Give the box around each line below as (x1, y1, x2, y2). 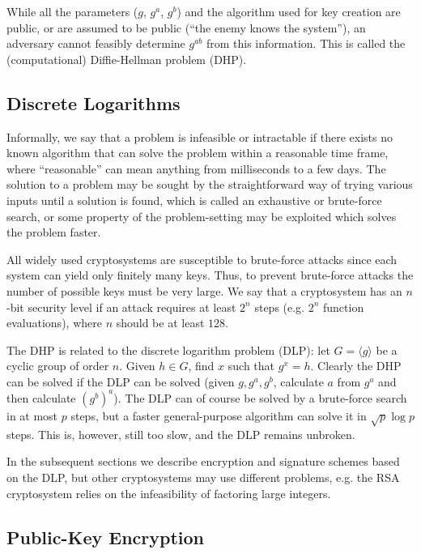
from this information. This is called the (206, 35, 406, 52)
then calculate (6, 389, 76, 406)
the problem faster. (6, 224, 101, 241)
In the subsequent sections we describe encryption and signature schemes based (6, 453, 400, 470)
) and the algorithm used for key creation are (176, 3, 401, 19)
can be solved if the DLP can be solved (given (6, 373, 235, 390)
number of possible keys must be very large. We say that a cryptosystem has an (6, 282, 402, 299)
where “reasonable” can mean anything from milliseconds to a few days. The (6, 160, 386, 177)
